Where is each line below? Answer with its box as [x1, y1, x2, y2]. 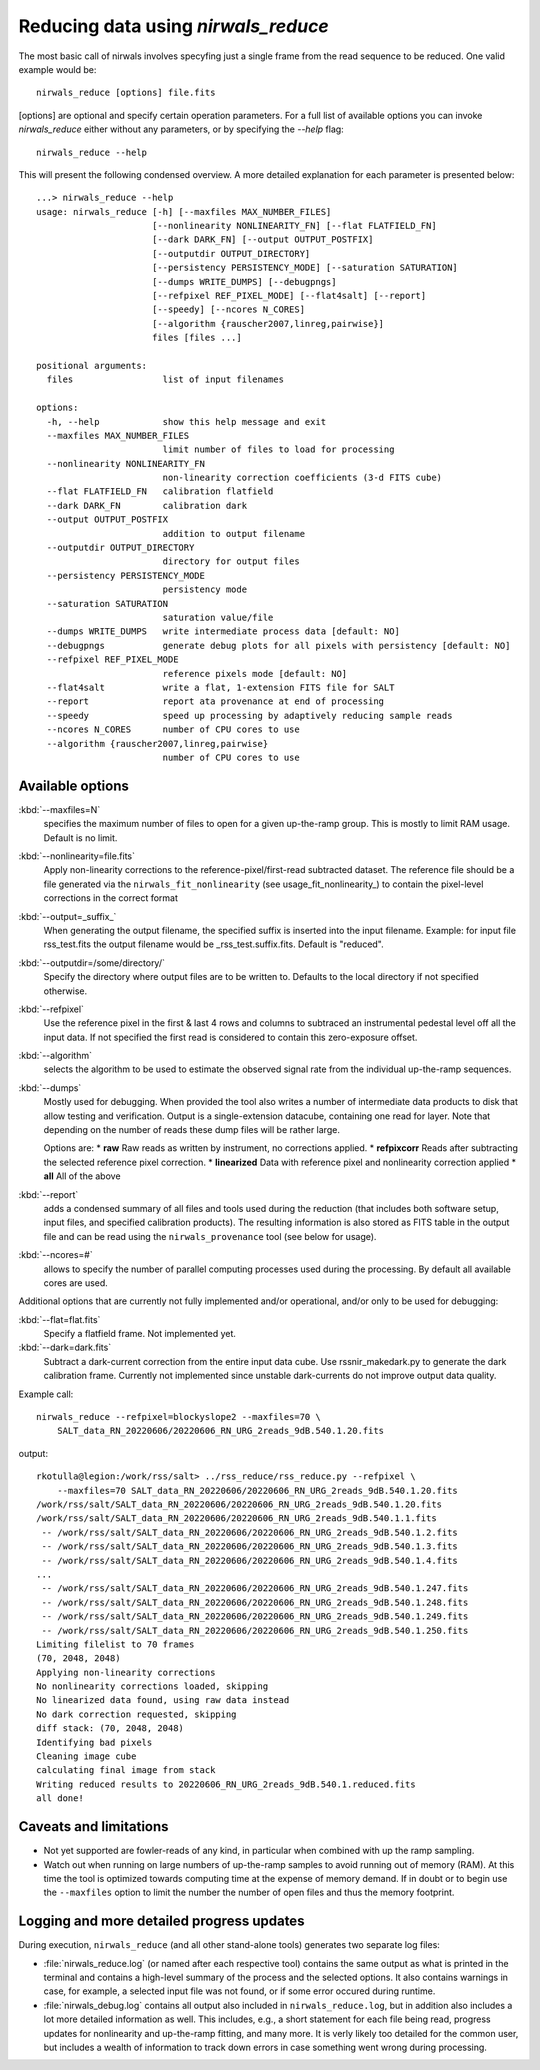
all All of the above [43, 1170, 121, 1182]
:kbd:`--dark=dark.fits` [18, 1341, 112, 1354]
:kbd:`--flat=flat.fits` [18, 1313, 101, 1325]
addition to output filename [162, 528, 305, 539]
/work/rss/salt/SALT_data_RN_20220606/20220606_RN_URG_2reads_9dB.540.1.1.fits [36, 1513, 437, 1524]
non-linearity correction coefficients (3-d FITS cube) [162, 472, 443, 484]
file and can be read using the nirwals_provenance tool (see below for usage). [43, 1230, 377, 1242]
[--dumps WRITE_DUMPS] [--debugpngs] [151, 276, 337, 287]
